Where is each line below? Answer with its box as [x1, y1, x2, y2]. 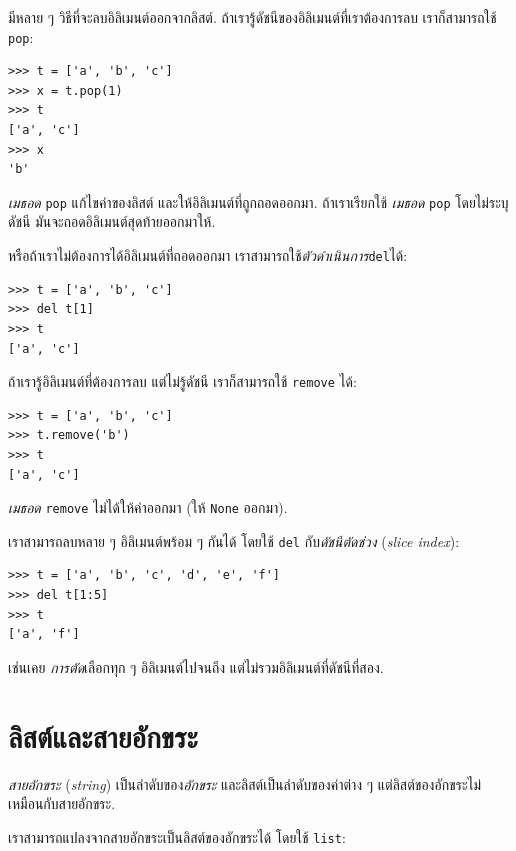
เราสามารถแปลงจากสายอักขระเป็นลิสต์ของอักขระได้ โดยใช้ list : [8, 826, 346, 847]
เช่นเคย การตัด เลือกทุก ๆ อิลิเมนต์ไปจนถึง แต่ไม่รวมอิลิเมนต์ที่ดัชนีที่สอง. [8, 656, 384, 677]
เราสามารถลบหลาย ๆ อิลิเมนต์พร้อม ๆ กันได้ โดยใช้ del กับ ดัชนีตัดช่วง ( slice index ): [8, 530, 460, 551]
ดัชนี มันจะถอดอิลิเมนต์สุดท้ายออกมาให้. [8, 211, 216, 232]
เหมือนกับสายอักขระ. [8, 793, 116, 814]
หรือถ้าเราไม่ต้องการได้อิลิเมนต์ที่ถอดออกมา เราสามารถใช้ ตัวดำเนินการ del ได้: [8, 245, 408, 266]
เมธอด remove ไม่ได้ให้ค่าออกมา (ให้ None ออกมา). [8, 497, 288, 518]
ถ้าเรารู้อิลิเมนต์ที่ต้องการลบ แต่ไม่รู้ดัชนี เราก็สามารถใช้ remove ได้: [8, 371, 357, 392]
